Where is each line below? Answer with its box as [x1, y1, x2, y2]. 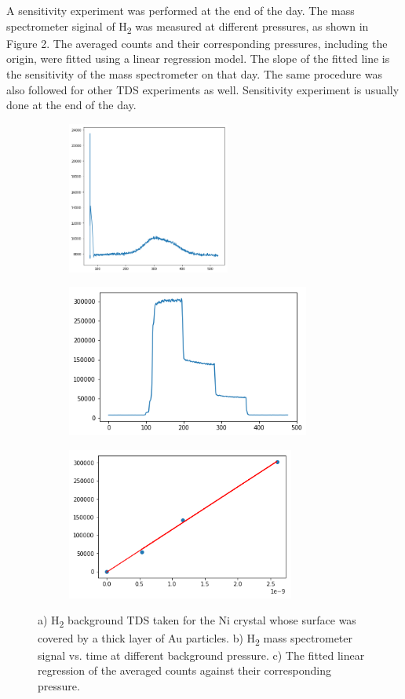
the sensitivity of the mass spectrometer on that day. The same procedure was [6, 65, 382, 82]
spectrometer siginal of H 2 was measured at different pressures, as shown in [6, 17, 369, 36]
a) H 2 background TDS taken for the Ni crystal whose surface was [38, 612, 356, 631]
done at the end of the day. [6, 97, 137, 113]
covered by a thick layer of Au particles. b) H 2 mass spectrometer [38, 629, 353, 648]
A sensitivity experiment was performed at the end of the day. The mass [6, 2, 355, 18]
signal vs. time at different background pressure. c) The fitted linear [38, 646, 365, 663]
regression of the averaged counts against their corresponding [38, 662, 331, 679]
